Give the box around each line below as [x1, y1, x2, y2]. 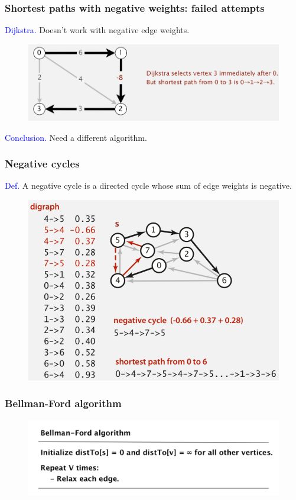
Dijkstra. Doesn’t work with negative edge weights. [5, 24, 190, 36]
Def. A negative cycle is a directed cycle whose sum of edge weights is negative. [5, 179, 292, 192]
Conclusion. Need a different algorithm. [5, 131, 147, 143]
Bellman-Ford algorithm [5, 396, 122, 411]
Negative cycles [5, 156, 80, 171]
